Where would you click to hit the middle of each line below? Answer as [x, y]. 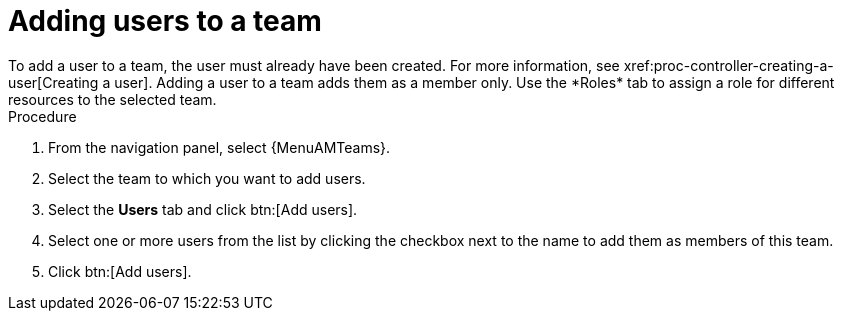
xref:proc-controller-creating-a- [728, 65]
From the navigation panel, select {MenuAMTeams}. [219, 147]
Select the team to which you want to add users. [207, 178]
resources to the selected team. [112, 99]
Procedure [42, 116]
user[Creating [53, 82]
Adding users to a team [165, 21]
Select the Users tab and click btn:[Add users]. [203, 209]
